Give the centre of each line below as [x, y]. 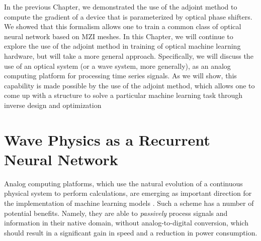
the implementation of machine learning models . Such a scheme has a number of [129, 203]
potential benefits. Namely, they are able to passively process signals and [116, 213]
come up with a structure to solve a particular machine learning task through [123, 95]
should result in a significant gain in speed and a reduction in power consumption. [131, 232]
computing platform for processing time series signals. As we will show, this [120, 76]
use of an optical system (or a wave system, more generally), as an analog [117, 66]
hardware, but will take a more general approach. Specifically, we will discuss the [129, 55]
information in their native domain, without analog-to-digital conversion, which [126, 223]
